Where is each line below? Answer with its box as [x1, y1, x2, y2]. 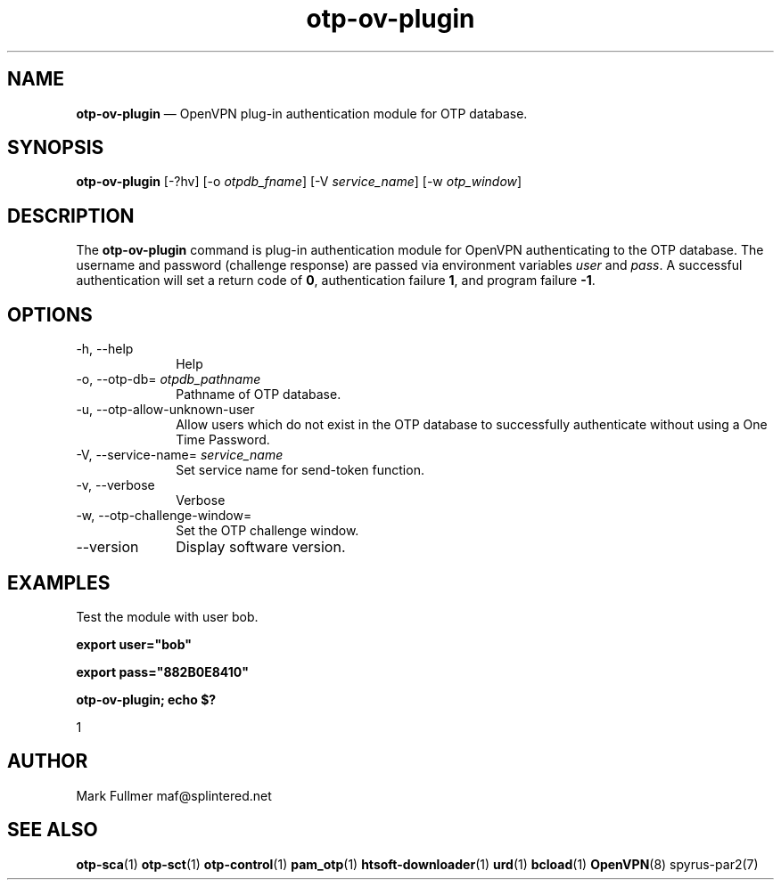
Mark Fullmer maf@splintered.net [76, 787, 272, 803]
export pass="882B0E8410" [76, 663, 249, 679]
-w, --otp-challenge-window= [76, 508, 252, 524]
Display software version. [176, 538, 346, 557]
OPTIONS [7, 303, 93, 326]
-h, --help [76, 341, 134, 357]
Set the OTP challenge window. [176, 523, 359, 539]
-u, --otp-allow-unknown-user [76, 402, 255, 418]
